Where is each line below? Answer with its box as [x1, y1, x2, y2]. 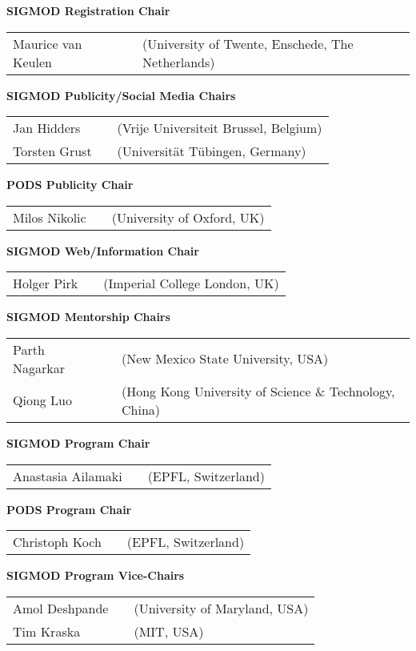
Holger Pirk [13, 274, 78, 293]
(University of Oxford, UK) [111, 207, 265, 227]
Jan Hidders [13, 119, 81, 138]
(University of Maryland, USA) [134, 598, 309, 617]
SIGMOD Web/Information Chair [6, 242, 199, 259]
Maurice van [13, 34, 82, 53]
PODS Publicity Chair [6, 176, 134, 193]
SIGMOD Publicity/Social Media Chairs [6, 86, 236, 103]
